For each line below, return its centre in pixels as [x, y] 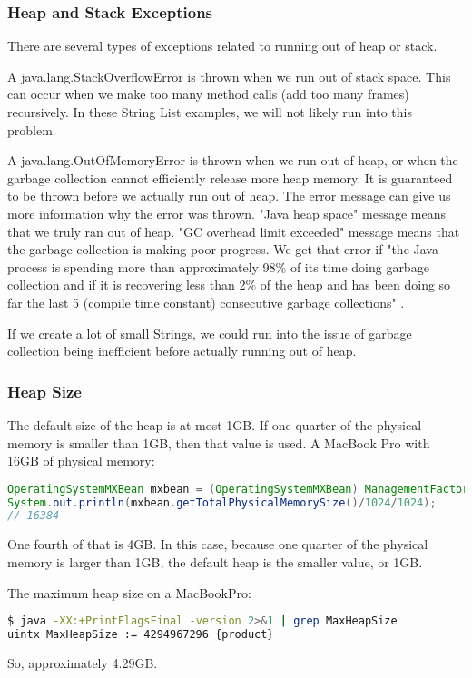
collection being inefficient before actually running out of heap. [182, 351]
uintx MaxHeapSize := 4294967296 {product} [141, 634]
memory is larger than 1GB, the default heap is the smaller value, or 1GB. [215, 561]
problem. [32, 129]
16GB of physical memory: [81, 461]
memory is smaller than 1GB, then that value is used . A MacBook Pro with [219, 442]
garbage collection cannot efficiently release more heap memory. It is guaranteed [230, 177]
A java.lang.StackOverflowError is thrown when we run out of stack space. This [229, 76]
